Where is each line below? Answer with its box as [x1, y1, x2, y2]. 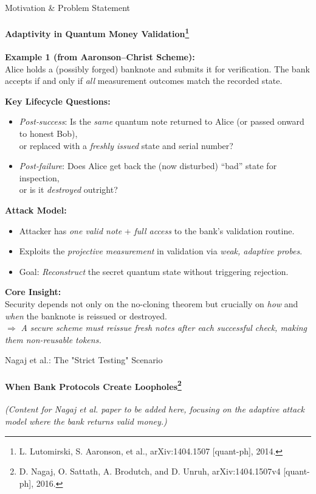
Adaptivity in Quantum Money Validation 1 [5, 26, 190, 40]
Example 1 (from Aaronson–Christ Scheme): [5, 50, 195, 63]
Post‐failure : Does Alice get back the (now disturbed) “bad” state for [19, 159, 277, 172]
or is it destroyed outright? [19, 183, 118, 196]
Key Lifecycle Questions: [5, 94, 111, 107]
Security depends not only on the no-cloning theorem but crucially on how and [5, 297, 298, 310]
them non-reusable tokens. [5, 333, 101, 346]
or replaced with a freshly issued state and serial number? [19, 139, 233, 151]
